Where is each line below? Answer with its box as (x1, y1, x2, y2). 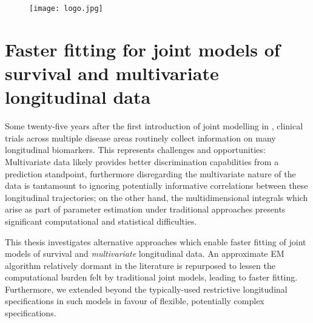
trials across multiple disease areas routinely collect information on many (5, 131, 276, 144)
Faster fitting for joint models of (5, 36, 280, 61)
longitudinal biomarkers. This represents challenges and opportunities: (5, 143, 266, 156)
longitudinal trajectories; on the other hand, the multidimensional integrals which (5, 191, 308, 203)
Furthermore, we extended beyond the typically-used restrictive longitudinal (5, 282, 288, 295)
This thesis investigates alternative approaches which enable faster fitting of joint (5, 235, 306, 248)
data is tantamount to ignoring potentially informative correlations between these (5, 179, 308, 192)
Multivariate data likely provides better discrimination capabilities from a (5, 155, 279, 168)
